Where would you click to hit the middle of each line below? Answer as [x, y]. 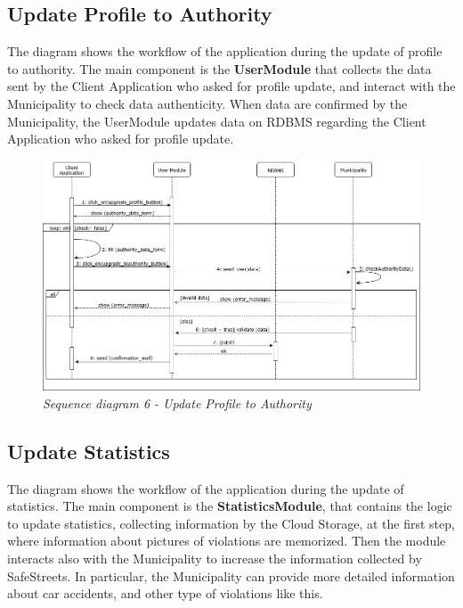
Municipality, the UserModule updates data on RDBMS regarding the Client [217, 121]
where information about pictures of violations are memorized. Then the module [227, 541]
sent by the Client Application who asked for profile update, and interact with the [231, 86]
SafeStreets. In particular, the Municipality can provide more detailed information [231, 575]
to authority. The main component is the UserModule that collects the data [219, 68]
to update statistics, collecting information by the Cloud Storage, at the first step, [231, 523]
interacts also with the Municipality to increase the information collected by [215, 558]
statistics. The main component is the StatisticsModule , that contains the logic [230, 506]
